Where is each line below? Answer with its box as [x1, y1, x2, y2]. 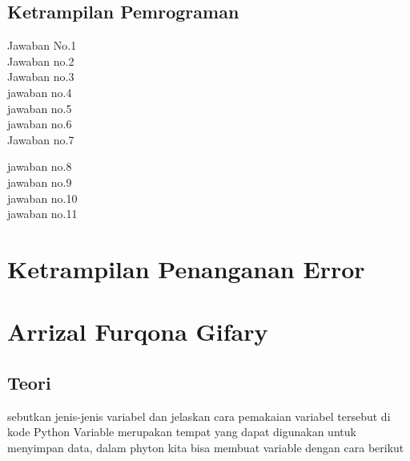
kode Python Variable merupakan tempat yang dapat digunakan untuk [7, 423, 356, 440]
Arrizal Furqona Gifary [7, 315, 268, 348]
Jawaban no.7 [7, 131, 74, 148]
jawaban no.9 [7, 173, 72, 190]
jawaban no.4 [7, 83, 72, 100]
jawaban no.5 [7, 99, 72, 116]
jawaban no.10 [7, 189, 78, 206]
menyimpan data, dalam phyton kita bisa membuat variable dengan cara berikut [7, 439, 404, 455]
